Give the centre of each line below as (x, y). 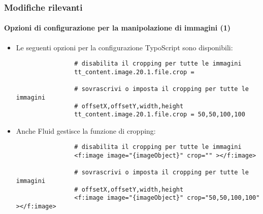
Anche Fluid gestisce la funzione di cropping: (86, 130)
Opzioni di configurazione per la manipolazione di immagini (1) (118, 28)
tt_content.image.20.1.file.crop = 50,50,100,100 (160, 115)
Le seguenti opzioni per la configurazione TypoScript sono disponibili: (124, 47)
